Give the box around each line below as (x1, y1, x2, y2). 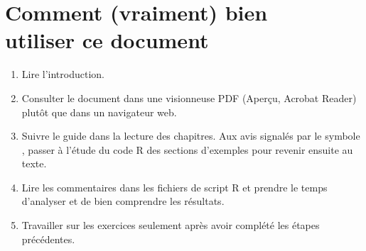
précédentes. (21, 231, 75, 246)
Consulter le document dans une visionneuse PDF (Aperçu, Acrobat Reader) (21, 90, 357, 105)
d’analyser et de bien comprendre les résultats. (21, 194, 225, 208)
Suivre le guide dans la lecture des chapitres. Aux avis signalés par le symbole (21, 128, 360, 143)
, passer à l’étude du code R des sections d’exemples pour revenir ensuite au (21, 142, 353, 157)
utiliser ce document (5, 26, 209, 55)
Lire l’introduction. (21, 67, 104, 82)
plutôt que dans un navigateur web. (21, 104, 177, 119)
